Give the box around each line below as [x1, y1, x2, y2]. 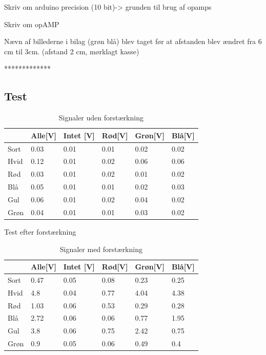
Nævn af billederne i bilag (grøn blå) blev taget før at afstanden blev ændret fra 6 [4, 36, 262, 47]
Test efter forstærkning [4, 226, 76, 237]
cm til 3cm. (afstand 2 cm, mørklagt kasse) [4, 46, 139, 56]
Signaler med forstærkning [59, 243, 142, 254]
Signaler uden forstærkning [58, 112, 144, 123]
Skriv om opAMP [4, 18, 59, 29]
